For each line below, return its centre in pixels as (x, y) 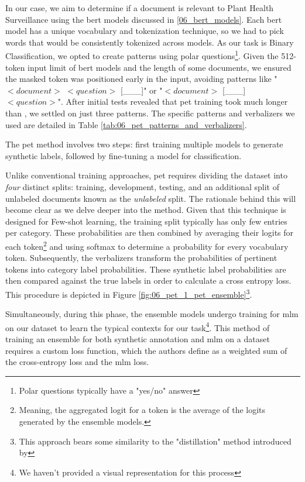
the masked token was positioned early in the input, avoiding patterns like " (141, 79)
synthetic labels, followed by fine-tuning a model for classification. (124, 155)
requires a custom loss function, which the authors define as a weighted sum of (146, 350)
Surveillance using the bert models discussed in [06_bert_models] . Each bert (144, 19)
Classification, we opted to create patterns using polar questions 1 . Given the (142, 55)
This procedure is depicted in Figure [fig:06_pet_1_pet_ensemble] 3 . (129, 293)
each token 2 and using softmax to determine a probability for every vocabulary (147, 245)
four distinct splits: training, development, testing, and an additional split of (142, 186)
